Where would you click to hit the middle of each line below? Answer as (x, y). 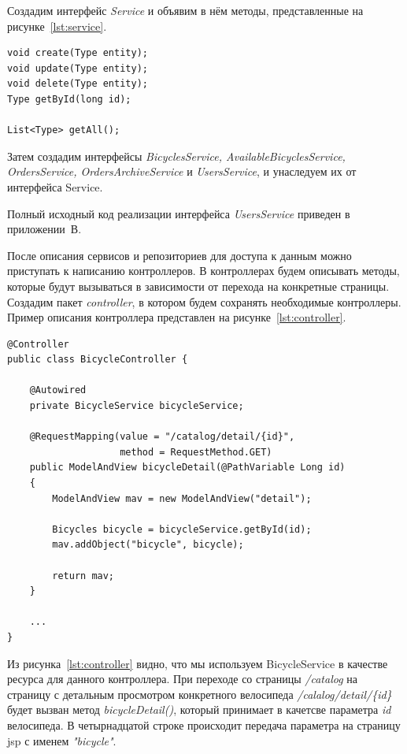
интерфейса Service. (55, 186)
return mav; (83, 576)
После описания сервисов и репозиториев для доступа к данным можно (179, 255)
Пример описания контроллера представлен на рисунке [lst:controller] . (177, 317)
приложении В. (44, 229)
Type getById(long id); (69, 99)
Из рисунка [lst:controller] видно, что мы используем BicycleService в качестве (198, 663)
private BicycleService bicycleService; (137, 406)
